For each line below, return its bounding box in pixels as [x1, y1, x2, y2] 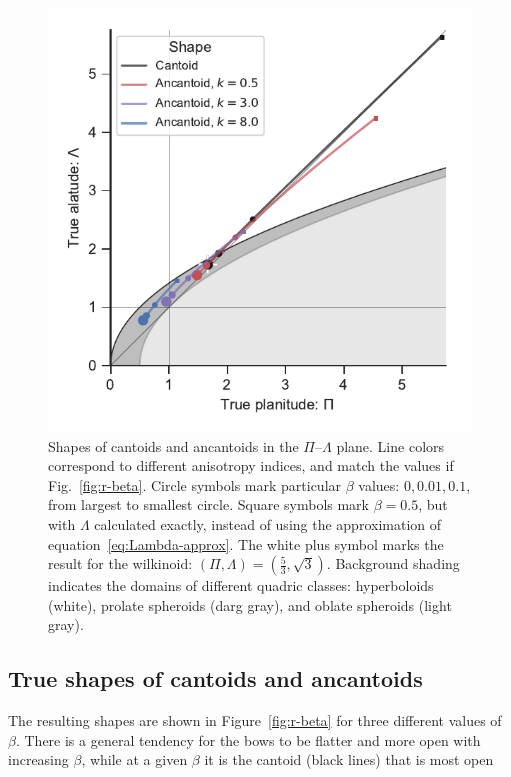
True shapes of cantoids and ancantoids [8, 663, 423, 694]
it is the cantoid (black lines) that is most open [204, 749, 494, 770]
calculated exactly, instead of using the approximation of [94, 513, 442, 534]
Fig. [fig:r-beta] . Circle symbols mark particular [48, 474, 342, 495]
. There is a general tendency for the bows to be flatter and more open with [15, 729, 481, 750]
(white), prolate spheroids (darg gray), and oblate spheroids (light [48, 594, 452, 615]
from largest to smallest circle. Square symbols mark [48, 494, 369, 515]
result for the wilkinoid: [48, 553, 193, 574]
